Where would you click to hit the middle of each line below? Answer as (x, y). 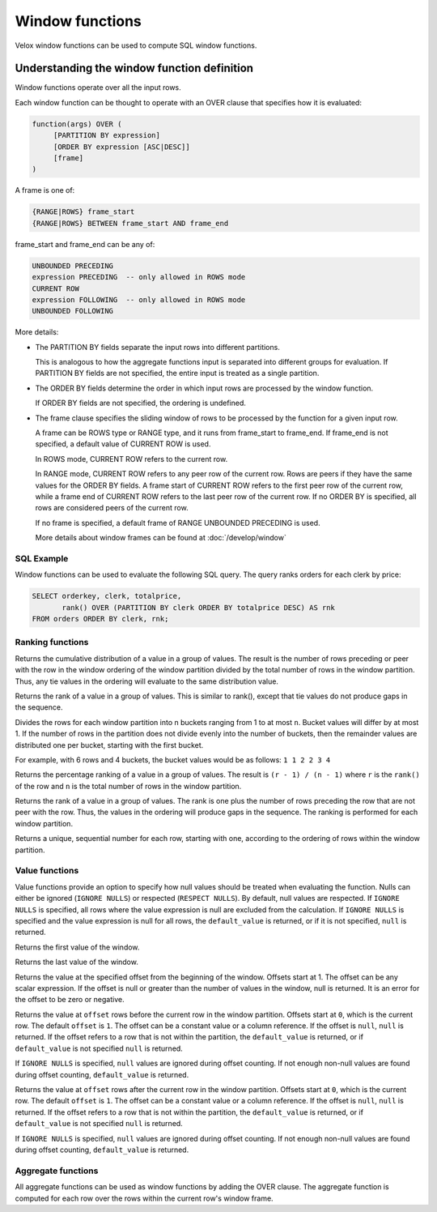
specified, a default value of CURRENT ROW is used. (123, 444)
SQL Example (42, 558)
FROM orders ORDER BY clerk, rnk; (100, 619)
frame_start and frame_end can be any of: (85, 244)
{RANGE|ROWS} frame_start (83, 212)
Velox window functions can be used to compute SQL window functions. (136, 45)
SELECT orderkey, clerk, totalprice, (107, 596)
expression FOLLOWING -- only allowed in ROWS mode (139, 299)
